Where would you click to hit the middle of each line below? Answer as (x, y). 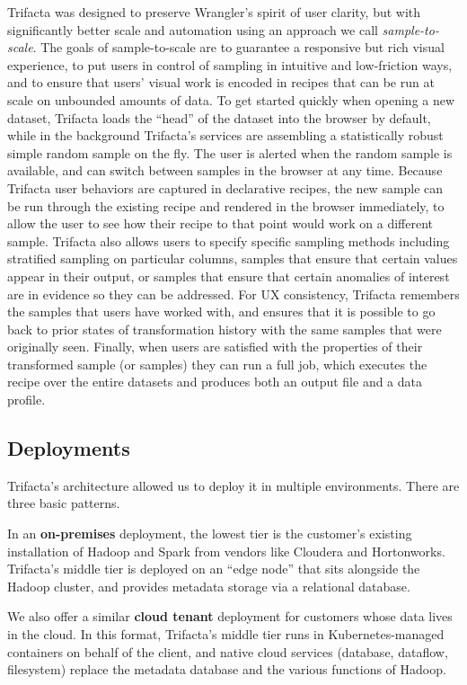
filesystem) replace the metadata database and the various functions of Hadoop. (227, 669)
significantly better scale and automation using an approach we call (193, 29)
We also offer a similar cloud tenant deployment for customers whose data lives (230, 616)
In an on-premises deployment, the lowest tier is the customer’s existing (210, 534)
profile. (26, 400)
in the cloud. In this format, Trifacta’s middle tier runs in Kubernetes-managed (226, 634)
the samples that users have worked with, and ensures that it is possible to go (221, 311)
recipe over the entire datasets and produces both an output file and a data (215, 382)
